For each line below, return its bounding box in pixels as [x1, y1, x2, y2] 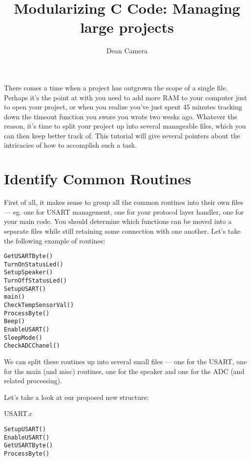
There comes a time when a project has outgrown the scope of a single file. [4, 82, 228, 92]
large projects [80, 17, 174, 37]
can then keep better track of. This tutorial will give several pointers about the [4, 130, 240, 140]
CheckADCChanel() [4, 342, 60, 350]
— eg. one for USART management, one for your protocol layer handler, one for [4, 206, 244, 217]
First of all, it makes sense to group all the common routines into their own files [4, 197, 243, 207]
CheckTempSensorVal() [4, 302, 74, 309]
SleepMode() [4, 334, 42, 341]
